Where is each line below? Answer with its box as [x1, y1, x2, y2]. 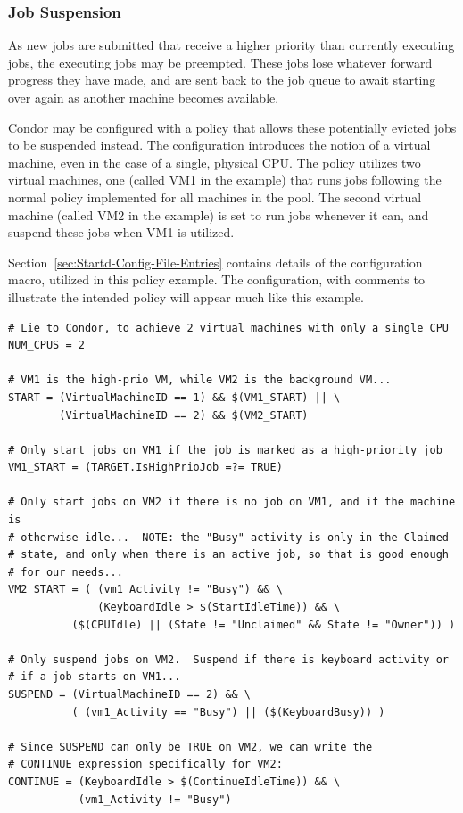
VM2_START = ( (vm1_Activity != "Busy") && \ [8, 583, 283, 596]
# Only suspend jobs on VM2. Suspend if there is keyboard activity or [8, 653, 449, 666]
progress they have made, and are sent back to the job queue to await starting [8, 70, 436, 89]
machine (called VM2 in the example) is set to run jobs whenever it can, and [8, 205, 429, 224]
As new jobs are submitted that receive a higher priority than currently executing [8, 36, 455, 54]
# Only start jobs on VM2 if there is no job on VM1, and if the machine [8, 496, 456, 509]
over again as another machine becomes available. [8, 88, 279, 106]
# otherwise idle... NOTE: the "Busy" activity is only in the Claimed [8, 530, 449, 544]
